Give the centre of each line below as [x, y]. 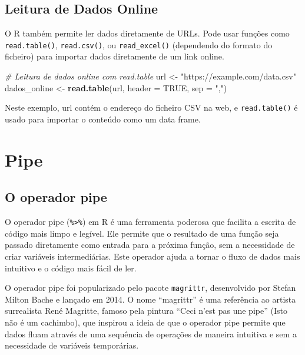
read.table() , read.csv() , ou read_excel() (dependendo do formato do [139, 44]
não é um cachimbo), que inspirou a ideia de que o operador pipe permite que [145, 322]
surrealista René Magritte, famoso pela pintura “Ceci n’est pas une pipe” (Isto [146, 311]
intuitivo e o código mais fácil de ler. [71, 268]
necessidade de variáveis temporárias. [72, 345]
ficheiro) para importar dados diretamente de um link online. [115, 56]
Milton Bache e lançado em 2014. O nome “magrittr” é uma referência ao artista [150, 299]
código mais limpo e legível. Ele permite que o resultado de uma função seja [142, 233]
